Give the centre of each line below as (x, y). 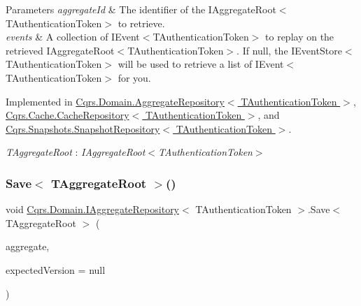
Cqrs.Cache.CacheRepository (68, 115)
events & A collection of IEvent (73, 37)
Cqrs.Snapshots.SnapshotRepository (83, 128)
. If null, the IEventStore (289, 50)
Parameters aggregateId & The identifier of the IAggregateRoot (141, 9)
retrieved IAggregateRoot (60, 50)
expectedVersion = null (56, 269)
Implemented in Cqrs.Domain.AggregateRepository (115, 101)
